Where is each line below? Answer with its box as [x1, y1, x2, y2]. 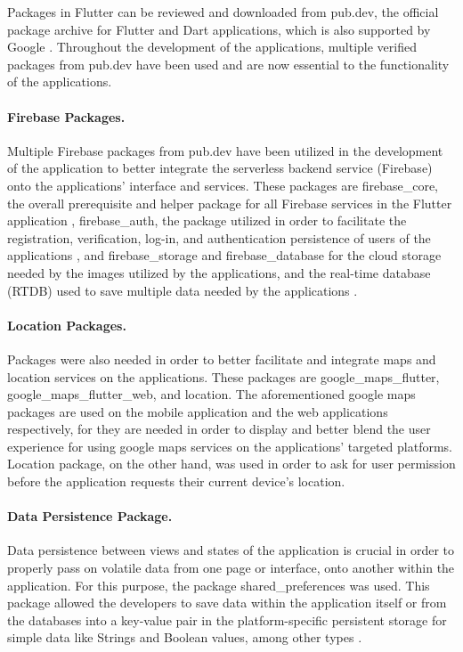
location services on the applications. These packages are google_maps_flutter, [7, 367, 440, 386]
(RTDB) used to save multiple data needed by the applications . [7, 281, 358, 299]
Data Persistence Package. [7, 507, 173, 526]
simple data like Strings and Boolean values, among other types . [7, 628, 362, 647]
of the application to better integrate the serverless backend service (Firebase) [7, 159, 433, 177]
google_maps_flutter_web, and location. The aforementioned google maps [7, 385, 416, 403]
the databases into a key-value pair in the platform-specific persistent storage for [7, 610, 447, 629]
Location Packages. [7, 315, 126, 334]
